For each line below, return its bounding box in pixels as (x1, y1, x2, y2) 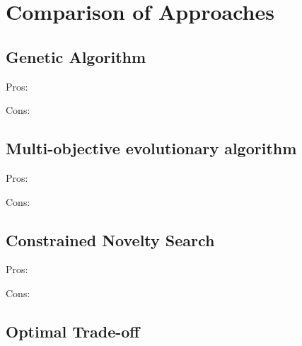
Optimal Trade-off (6, 320, 140, 342)
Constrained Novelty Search (6, 229, 215, 250)
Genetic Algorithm (6, 45, 146, 67)
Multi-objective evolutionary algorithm (6, 137, 297, 159)
